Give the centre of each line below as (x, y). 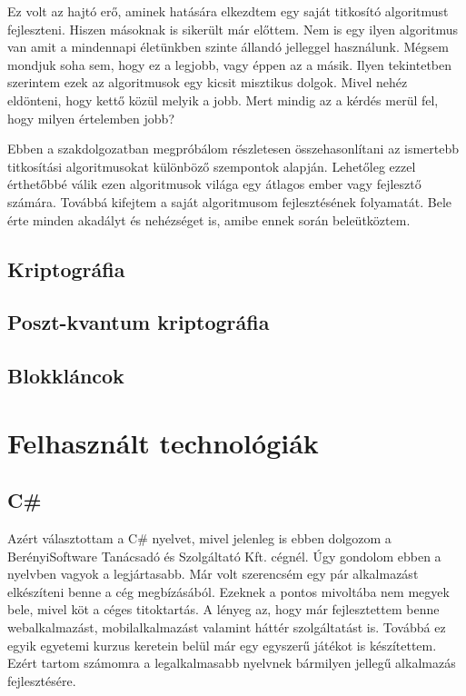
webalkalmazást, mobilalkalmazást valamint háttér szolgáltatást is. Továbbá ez (227, 627)
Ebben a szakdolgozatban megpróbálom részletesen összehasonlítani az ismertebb (233, 149)
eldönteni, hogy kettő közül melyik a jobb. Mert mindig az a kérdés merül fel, (223, 99)
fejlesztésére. (42, 680)
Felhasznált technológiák (163, 442)
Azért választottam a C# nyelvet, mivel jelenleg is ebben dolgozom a (199, 538)
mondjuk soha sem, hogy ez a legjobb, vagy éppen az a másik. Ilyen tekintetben (230, 64)
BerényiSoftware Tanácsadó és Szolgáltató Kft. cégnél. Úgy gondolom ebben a (224, 556)
